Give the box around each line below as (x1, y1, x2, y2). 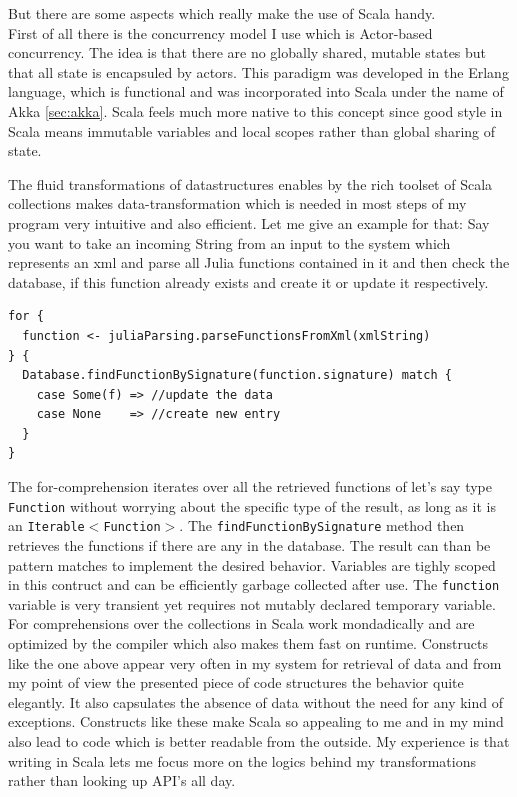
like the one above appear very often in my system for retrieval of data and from (8, 652, 502, 673)
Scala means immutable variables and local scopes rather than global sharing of (8, 120, 496, 141)
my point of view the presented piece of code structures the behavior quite (8, 672, 464, 693)
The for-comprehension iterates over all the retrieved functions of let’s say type (8, 476, 492, 497)
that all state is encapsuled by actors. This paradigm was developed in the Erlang (8, 61, 509, 82)
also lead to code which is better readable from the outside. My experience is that (8, 730, 510, 751)
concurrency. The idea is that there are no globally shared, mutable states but (8, 42, 487, 63)
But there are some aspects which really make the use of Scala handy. (8, 3, 436, 23)
